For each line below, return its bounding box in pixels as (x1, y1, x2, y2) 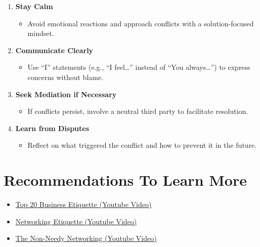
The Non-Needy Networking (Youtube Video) (15, 233, 157, 243)
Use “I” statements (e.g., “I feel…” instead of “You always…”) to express (27, 62, 250, 72)
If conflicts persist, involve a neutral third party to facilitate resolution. (27, 106, 248, 116)
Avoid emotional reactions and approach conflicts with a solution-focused (27, 18, 254, 28)
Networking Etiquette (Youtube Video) (15, 216, 137, 226)
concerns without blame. (27, 71, 104, 82)
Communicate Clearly (15, 45, 94, 55)
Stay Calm (15, 1, 53, 11)
